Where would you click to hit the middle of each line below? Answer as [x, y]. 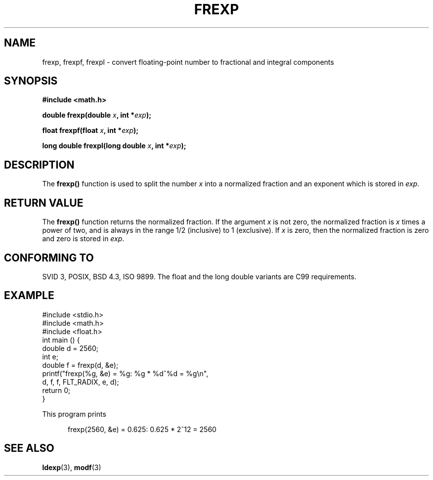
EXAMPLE [29, 296]
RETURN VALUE [44, 203]
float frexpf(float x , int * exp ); [90, 131]
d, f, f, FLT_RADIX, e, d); [81, 382]
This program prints [74, 414]
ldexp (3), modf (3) [72, 467]
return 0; [56, 390]
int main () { [61, 340]
